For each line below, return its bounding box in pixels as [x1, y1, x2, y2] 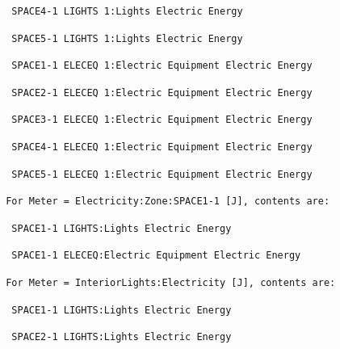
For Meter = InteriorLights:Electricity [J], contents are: [6, 276, 336, 288]
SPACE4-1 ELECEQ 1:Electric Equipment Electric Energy [11, 141, 313, 153]
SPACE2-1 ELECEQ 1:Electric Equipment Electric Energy [11, 86, 313, 99]
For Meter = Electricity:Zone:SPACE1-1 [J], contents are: [6, 196, 330, 208]
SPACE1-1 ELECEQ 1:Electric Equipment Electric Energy [11, 60, 313, 72]
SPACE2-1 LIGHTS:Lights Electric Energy [11, 331, 232, 343]
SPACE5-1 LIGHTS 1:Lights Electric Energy [11, 32, 243, 44]
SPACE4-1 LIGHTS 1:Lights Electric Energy [11, 6, 243, 17]
